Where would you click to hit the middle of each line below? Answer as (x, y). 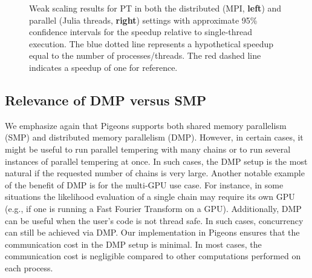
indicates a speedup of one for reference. (103, 67)
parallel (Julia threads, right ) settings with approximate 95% (143, 20)
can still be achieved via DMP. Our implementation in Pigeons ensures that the (152, 232)
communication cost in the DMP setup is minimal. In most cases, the (133, 244)
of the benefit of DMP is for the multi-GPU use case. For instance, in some (144, 184)
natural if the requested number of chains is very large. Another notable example (155, 173)
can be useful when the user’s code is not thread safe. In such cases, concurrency (154, 220)
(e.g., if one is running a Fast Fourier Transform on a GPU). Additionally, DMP (153, 208)
